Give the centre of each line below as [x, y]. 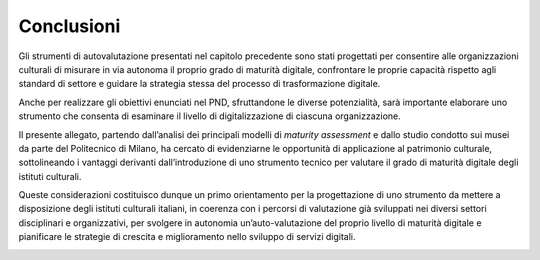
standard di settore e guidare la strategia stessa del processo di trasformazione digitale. [199, 84]
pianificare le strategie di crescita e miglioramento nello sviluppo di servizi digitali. [187, 237]
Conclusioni [69, 26]
